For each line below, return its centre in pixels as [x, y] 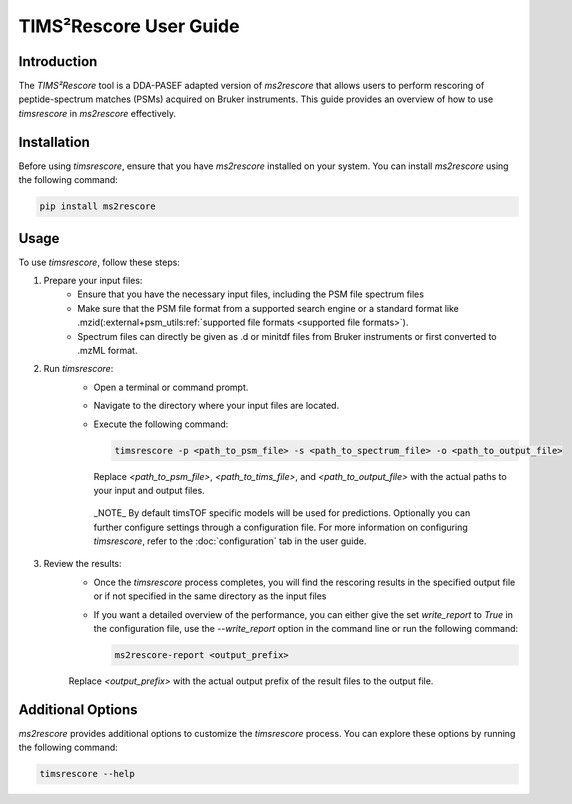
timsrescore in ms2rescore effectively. [97, 113]
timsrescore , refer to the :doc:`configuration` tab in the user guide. [230, 541]
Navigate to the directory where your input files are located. [216, 406]
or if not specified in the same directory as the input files [210, 596]
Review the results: [82, 564]
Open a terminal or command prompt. [171, 387]
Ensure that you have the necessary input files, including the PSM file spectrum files [251, 294]
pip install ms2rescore [98, 206]
